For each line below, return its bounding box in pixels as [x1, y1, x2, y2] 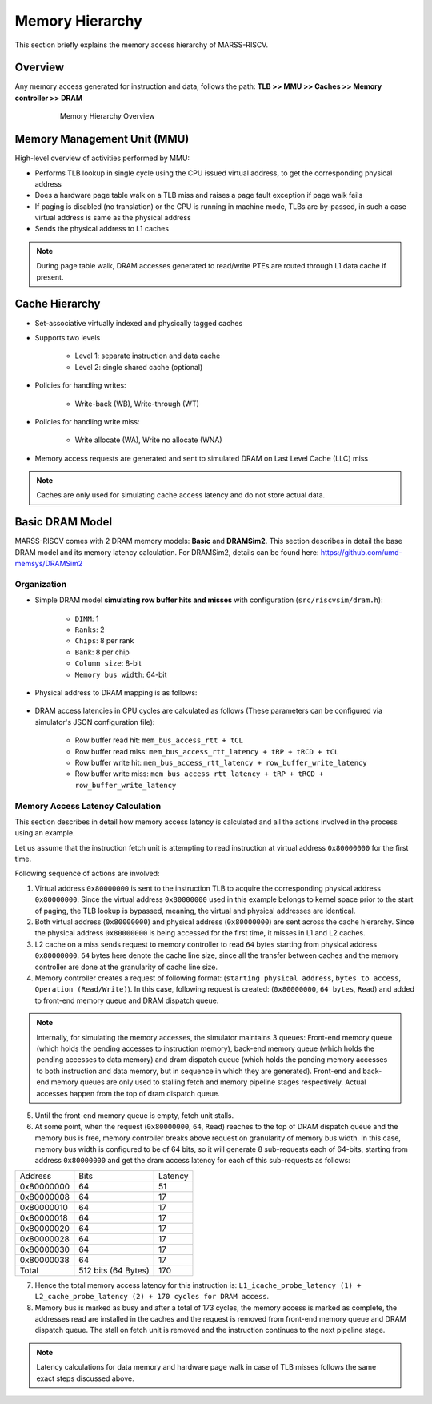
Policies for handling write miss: [34, 416, 140, 426]
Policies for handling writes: [34, 380, 127, 390]
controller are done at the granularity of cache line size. [34, 962, 218, 972]
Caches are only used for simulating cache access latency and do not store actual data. [36, 490, 326, 500]
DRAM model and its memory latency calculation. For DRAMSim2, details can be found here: [14, 547, 319, 557]
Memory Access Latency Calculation [14, 800, 162, 811]
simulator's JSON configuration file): [34, 717, 155, 726]
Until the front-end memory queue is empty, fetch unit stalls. [34, 1110, 234, 1120]
